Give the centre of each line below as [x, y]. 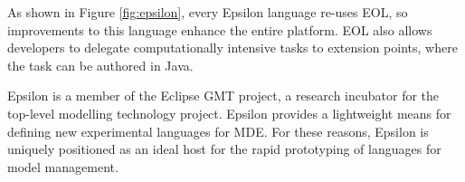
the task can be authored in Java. [100, 65]
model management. [63, 166]
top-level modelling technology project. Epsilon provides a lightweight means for [229, 113]
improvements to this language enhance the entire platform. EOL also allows [220, 29]
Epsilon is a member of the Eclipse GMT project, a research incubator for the [223, 96]
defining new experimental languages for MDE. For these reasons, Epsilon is [218, 131]
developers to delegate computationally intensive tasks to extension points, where [232, 48]
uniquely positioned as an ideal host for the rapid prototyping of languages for [224, 149]
